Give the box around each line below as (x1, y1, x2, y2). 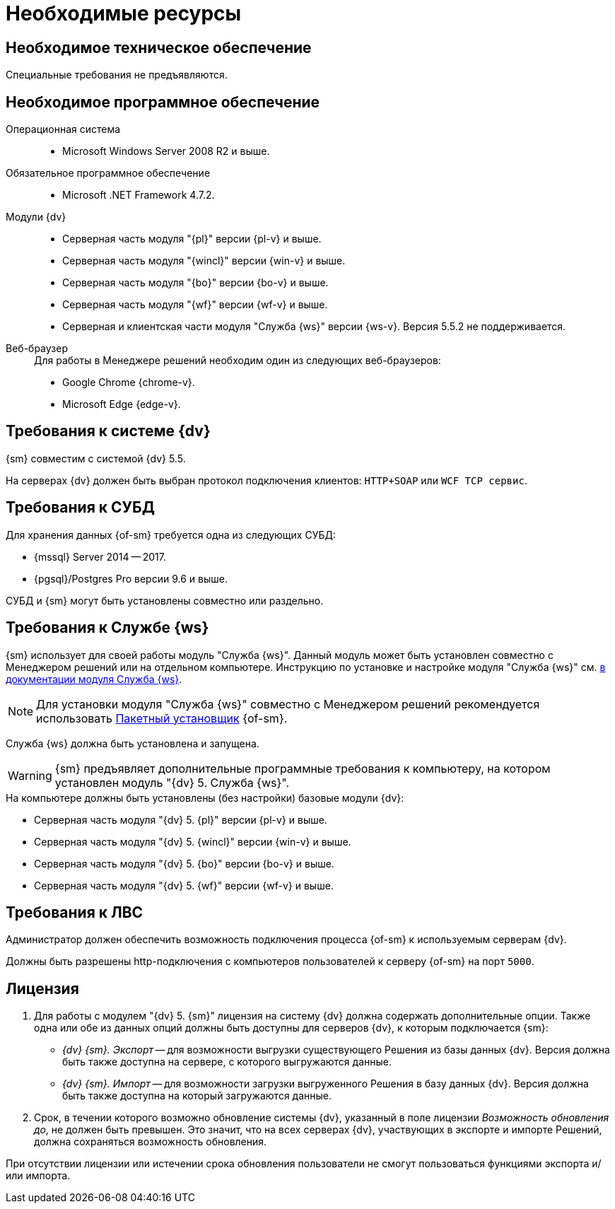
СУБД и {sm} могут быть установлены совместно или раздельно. (6, 594, 324, 607)
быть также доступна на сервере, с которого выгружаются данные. (62, 1056, 392, 1068)
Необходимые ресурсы (6, 1, 242, 25)
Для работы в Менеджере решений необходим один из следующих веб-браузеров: (34, 354, 441, 367)
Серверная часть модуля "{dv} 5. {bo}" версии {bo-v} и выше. (34, 857, 334, 870)
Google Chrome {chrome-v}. (62, 376, 195, 389)
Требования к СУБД (6, 498, 155, 517)
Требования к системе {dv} (6, 422, 211, 440)
